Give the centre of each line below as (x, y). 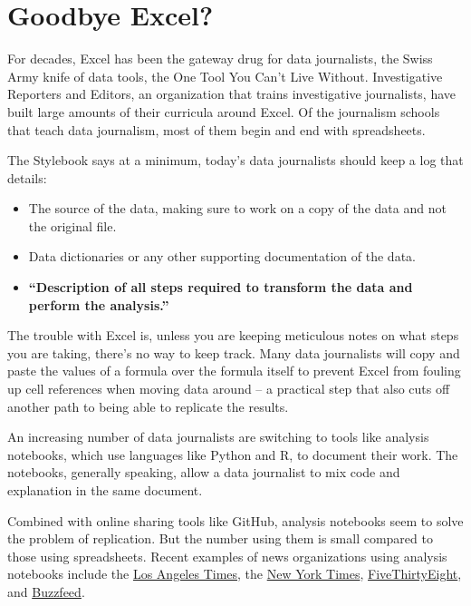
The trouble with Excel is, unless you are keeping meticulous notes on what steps (233, 335)
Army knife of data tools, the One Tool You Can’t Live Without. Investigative (225, 76)
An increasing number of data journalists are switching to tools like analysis (218, 437)
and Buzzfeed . (46, 591)
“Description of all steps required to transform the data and (221, 287)
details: (27, 177)
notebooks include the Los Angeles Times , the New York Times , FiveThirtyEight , (235, 574)
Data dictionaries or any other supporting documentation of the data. (222, 256)
